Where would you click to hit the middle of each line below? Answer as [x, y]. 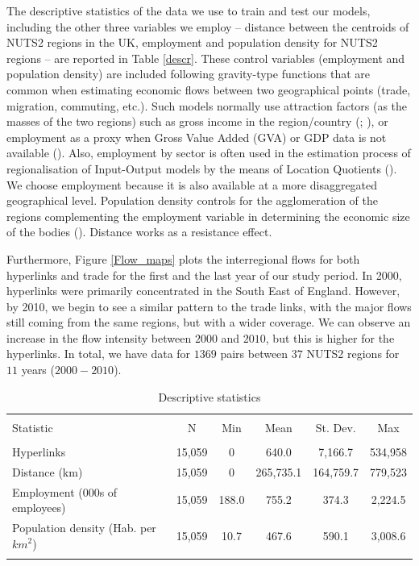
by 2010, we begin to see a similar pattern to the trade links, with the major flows [209, 306]
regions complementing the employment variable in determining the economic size [208, 216]
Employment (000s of [65, 491]
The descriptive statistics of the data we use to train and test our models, [189, 10]
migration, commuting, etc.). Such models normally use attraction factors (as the [207, 105]
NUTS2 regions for [353, 354]
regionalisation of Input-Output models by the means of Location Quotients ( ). [202, 168]
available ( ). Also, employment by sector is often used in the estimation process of [209, 153]
